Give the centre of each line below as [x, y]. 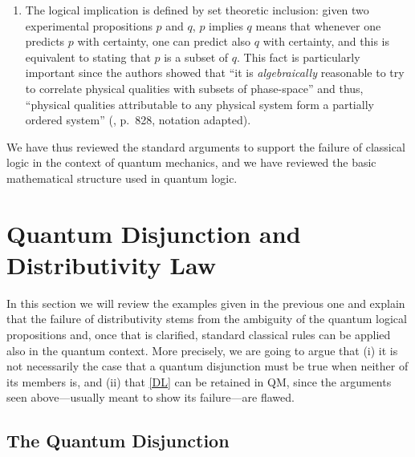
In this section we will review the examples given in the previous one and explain [206, 303]
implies [226, 25]
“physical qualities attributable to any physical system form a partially [199, 104]
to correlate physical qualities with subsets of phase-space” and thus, [194, 88]
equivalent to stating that [88, 57]
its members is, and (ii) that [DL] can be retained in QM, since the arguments [199, 381]
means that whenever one [318, 25]
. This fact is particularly [299, 57]
